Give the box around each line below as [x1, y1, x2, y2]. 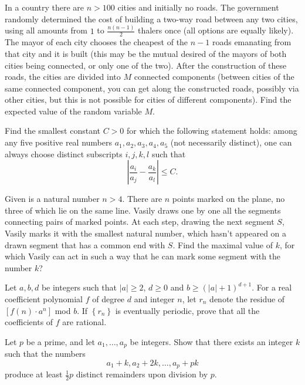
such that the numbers [5, 347, 86, 360]
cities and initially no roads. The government [117, 1, 279, 13]
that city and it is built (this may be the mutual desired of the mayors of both [5, 47, 287, 59]
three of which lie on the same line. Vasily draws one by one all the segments [5, 204, 281, 216]
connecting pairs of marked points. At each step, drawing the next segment [5, 215, 274, 228]
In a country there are [5, 1, 84, 13]
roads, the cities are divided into [5, 70, 121, 83]
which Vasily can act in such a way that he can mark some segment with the [5, 250, 281, 262]
